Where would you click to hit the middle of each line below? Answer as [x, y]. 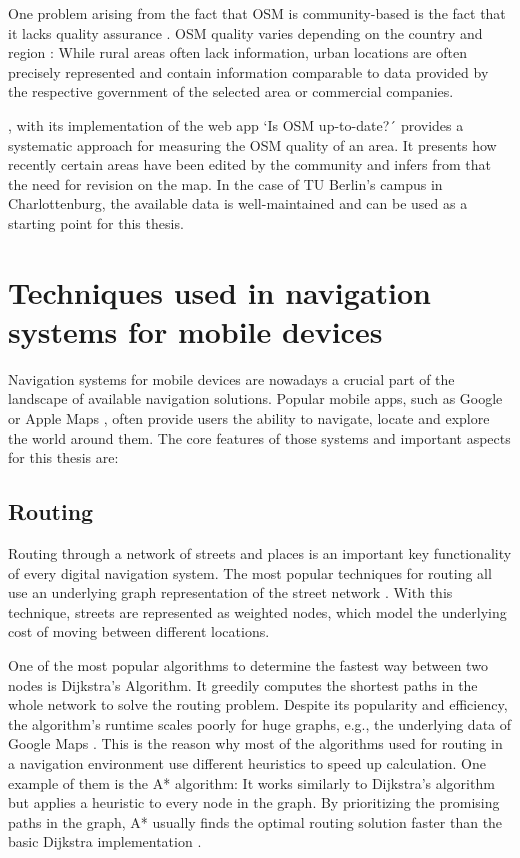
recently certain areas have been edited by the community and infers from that [249, 164]
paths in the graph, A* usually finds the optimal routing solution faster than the [255, 821]
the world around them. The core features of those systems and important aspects [259, 437]
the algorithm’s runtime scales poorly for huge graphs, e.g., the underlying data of [260, 723]
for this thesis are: [63, 457]
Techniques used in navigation [219, 291]
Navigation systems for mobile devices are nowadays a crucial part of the [231, 378]
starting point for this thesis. [96, 222]
